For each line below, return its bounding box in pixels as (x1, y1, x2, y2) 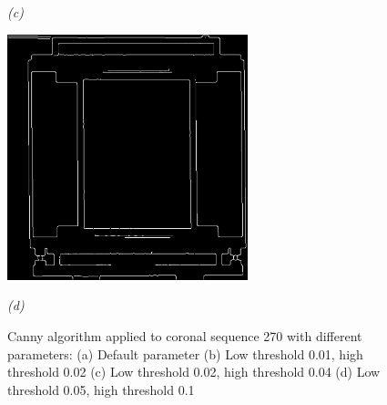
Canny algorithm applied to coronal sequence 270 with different (7, 327, 362, 346)
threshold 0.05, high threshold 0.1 (7, 379, 195, 399)
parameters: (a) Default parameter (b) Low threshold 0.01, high (7, 344, 363, 363)
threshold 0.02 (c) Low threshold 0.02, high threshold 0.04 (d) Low (7, 362, 381, 381)
